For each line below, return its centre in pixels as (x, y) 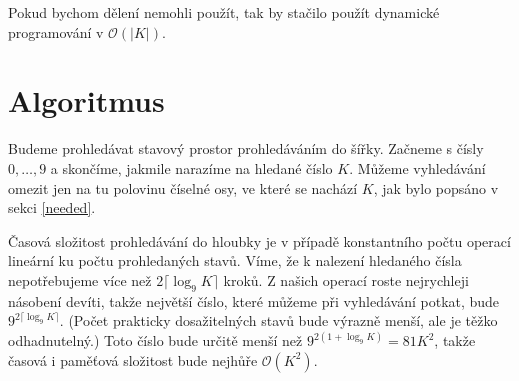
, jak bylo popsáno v (436, 187)
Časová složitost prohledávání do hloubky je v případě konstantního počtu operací (259, 240)
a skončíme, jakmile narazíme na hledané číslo (191, 167)
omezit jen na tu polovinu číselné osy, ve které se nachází (183, 187)
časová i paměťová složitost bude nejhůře (133, 359)
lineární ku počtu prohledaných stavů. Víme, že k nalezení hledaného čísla (235, 260)
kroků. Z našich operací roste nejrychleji (346, 279)
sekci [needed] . (52, 207)
